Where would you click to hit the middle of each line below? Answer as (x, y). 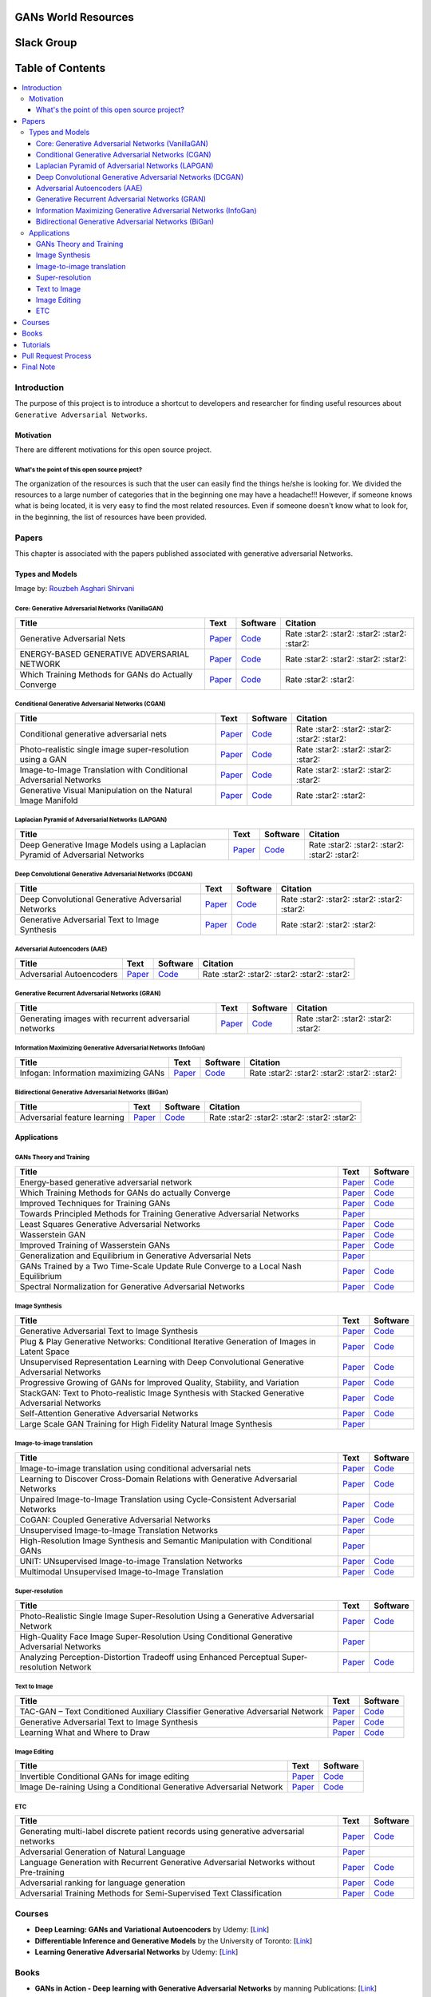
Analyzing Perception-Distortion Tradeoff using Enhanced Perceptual (150, 1657)
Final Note (39, 367)
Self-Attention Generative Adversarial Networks (109, 1413)
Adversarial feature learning (72, 1117)
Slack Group (46, 43)
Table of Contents (60, 68)
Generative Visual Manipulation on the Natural (106, 790)
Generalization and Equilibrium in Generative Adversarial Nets (135, 1256)
